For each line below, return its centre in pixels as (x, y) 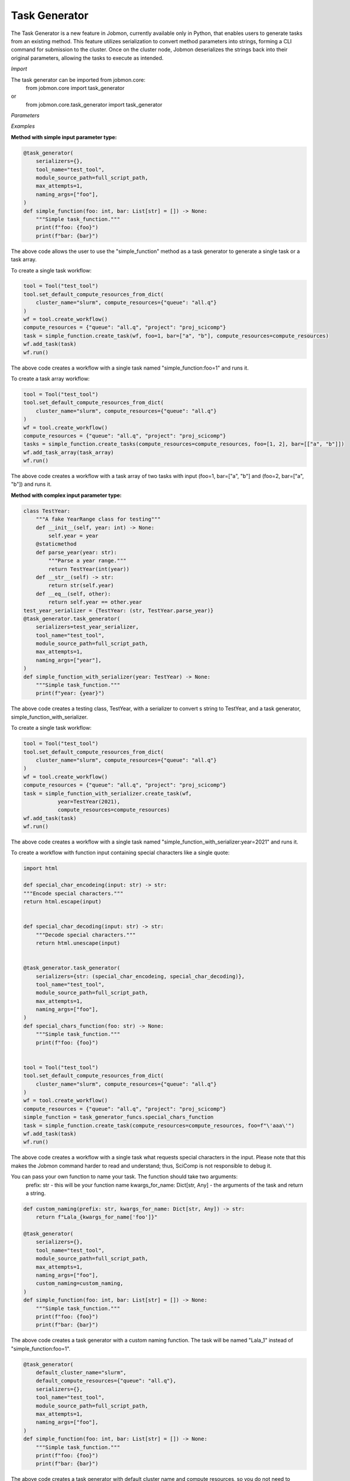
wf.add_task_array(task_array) (69, 452)
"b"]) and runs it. (31, 484)
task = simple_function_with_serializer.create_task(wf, (108, 793)
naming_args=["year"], (69, 660)
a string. (36, 1193)
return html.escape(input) (62, 902)
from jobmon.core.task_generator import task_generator (94, 104)
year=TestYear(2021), (89, 802)
